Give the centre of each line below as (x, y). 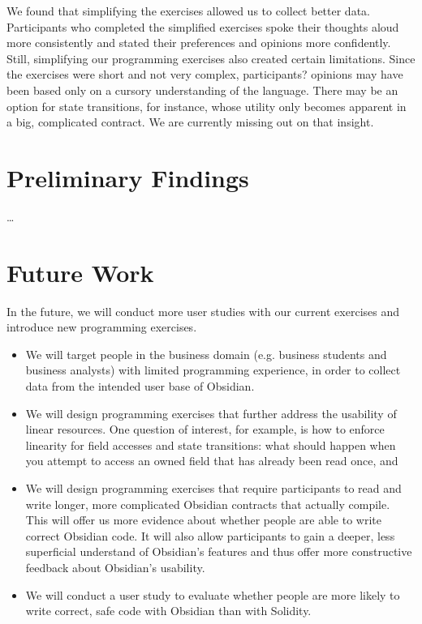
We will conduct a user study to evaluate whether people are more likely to (213, 594)
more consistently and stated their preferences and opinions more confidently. (199, 43)
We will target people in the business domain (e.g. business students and (206, 354)
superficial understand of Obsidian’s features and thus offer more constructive (219, 551)
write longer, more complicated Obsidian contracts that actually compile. (208, 504)
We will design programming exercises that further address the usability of (211, 413)
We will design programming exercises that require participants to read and (213, 487)
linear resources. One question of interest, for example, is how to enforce (205, 429)
